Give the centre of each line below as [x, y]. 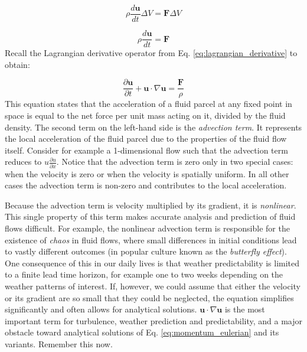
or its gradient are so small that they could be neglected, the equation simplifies [149, 297]
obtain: [17, 64]
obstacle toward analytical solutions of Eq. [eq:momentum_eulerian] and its [142, 332]
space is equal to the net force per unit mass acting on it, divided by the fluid [145, 115]
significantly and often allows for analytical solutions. [101, 309]
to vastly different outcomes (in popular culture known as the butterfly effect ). [146, 251]
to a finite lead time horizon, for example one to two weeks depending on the [144, 274]
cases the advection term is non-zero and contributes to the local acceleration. [146, 185]
